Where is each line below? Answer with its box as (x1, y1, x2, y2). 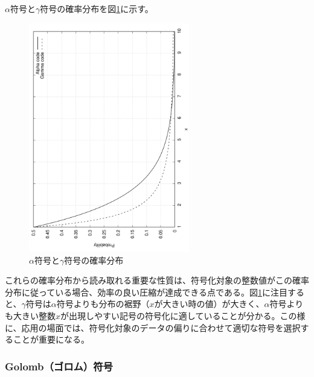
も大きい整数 (5, 309, 56, 322)
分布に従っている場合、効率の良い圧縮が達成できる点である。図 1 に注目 (5, 285, 287, 298)
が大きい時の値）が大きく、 (154, 297, 264, 310)
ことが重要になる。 (13, 333, 89, 346)
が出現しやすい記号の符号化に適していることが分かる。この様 (60, 309, 306, 322)
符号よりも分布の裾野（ (56, 297, 150, 310)
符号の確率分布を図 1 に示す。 (40, 2, 153, 14)
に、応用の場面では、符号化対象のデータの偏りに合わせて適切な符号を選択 (5, 321, 301, 334)
